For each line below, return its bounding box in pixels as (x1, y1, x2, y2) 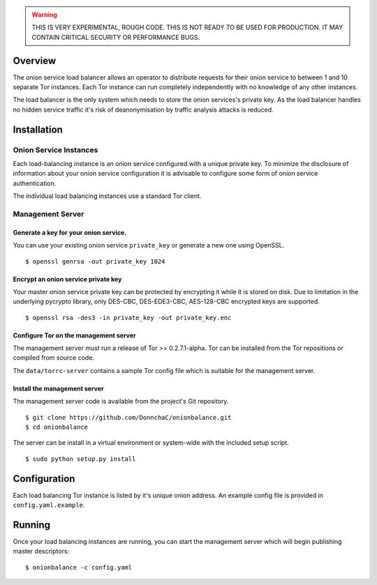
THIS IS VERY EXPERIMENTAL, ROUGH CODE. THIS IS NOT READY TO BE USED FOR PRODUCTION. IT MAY (31, 23, 343, 31)
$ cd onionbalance (25, 423, 89, 432)
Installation (13, 123, 63, 135)
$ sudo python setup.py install (25, 455, 136, 463)
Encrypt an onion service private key (13, 275, 122, 283)
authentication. (13, 178, 57, 188)
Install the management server (13, 384, 104, 393)
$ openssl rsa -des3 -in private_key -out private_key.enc (25, 314, 232, 321)
